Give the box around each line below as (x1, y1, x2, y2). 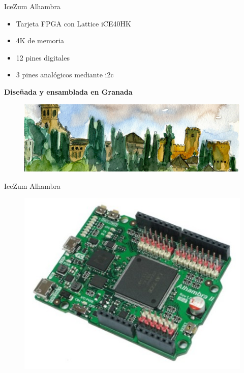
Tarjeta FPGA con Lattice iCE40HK (16, 18, 131, 28)
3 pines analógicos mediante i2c (16, 69, 114, 80)
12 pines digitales (16, 52, 70, 63)
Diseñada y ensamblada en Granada (4, 86, 133, 97)
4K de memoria (16, 35, 64, 46)
